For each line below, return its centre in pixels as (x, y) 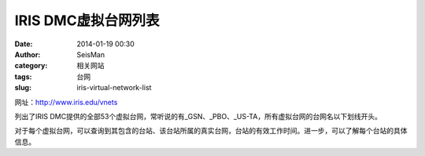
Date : (24, 44)
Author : (28, 54)
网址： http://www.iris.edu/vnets (66, 102)
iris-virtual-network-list (114, 88)
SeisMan (91, 54)
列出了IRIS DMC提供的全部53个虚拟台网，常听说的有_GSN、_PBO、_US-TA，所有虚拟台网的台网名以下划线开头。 (198, 116)
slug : (23, 88)
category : (31, 66)
